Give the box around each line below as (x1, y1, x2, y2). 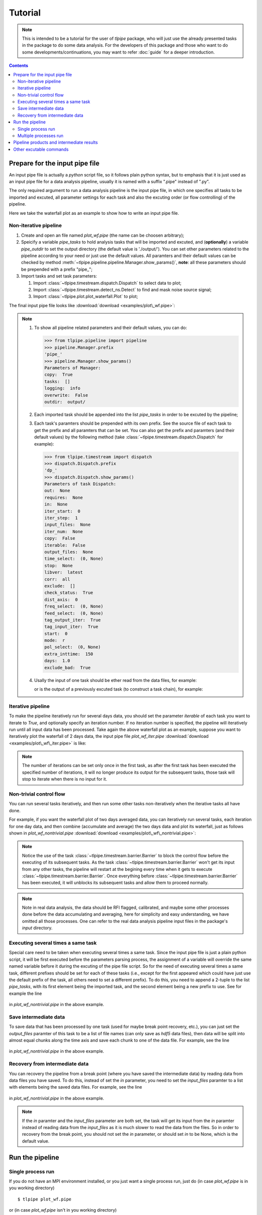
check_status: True (44, 590, 93, 595)
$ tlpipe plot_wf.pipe (17, 1196, 72, 1202)
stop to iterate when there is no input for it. (22, 776, 108, 782)
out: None (44, 488, 70, 493)
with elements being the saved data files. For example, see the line (9, 1084, 143, 1090)
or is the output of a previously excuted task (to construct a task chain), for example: (34, 686, 203, 692)
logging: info (44, 385, 81, 391)
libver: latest (44, 570, 83, 575)
